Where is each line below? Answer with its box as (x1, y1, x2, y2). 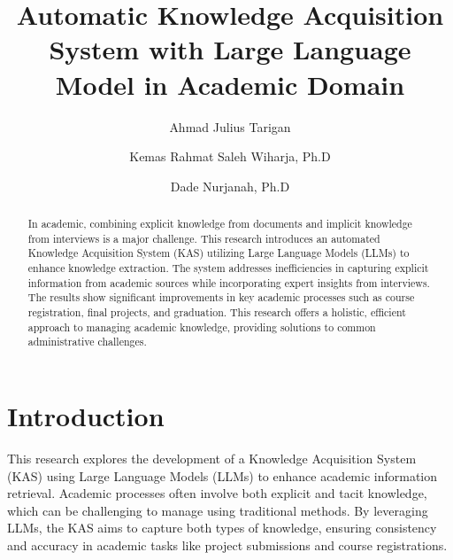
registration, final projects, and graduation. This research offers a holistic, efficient (27, 305, 406, 320)
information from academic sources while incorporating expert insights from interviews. (27, 275, 430, 290)
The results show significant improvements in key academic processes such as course (27, 290, 415, 305)
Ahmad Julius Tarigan (169, 117, 291, 136)
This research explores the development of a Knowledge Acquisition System (7, 448, 417, 467)
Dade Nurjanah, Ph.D (170, 176, 290, 195)
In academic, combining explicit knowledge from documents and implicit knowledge (27, 216, 412, 231)
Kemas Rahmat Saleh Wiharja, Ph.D (129, 147, 331, 166)
